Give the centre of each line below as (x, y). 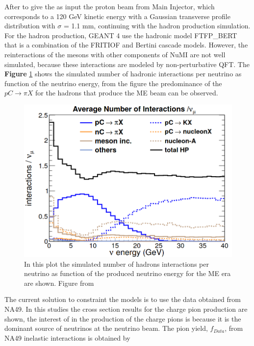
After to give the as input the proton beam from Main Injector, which (110, 6)
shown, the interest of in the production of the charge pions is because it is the (123, 318)
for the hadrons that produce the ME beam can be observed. (127, 93)
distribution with (30, 26)
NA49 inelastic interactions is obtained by (67, 337)
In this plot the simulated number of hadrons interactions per (116, 264)
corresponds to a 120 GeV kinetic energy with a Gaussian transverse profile (117, 16)
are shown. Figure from (59, 283)
